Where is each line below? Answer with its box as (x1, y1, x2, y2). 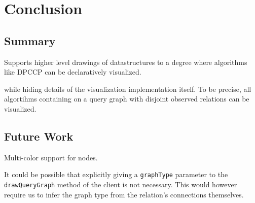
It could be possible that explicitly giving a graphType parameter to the (4, 169, 228, 180)
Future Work (4, 128, 74, 144)
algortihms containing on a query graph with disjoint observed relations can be (4, 93, 249, 104)
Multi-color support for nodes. (4, 152, 98, 162)
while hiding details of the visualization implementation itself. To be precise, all (4, 83, 251, 94)
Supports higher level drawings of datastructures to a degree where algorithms (4, 56, 247, 67)
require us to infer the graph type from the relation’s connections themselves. (4, 189, 244, 199)
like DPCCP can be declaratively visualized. (4, 66, 141, 77)
